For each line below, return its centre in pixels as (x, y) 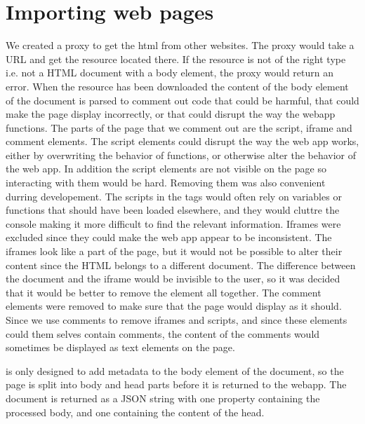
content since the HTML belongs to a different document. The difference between (181, 265)
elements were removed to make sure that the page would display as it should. (174, 306)
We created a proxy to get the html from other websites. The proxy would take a (180, 45)
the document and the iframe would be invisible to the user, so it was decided (173, 279)
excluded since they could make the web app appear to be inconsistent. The (169, 237)
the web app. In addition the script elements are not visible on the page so (166, 169)
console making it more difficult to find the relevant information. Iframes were (173, 223)
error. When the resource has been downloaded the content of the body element (177, 86)
